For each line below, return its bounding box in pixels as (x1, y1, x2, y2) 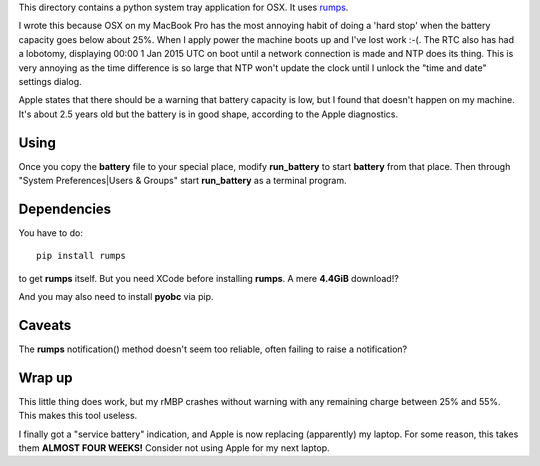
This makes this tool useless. (18, 410, 138, 422)
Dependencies (18, 200, 112, 217)
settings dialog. (18, 75, 82, 87)
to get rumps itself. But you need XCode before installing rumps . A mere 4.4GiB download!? (18, 272, 399, 284)
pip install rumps (36, 250, 127, 262)
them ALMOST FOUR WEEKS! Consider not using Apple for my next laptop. (18, 442, 330, 454)
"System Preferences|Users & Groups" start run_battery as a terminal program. (18, 175, 347, 187)
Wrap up (18, 369, 74, 386)
